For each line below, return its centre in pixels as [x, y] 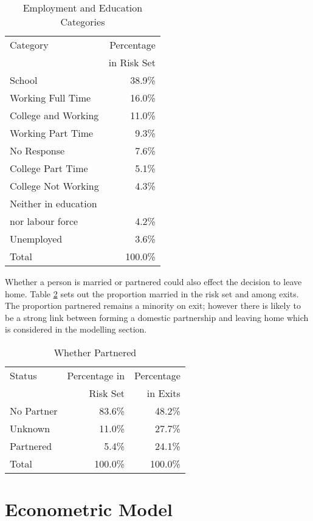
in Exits [163, 393]
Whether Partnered [95, 352]
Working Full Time [50, 98]
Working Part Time [52, 133]
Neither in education [53, 203]
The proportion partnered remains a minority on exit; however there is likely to [153, 305]
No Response [37, 150]
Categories [83, 22]
